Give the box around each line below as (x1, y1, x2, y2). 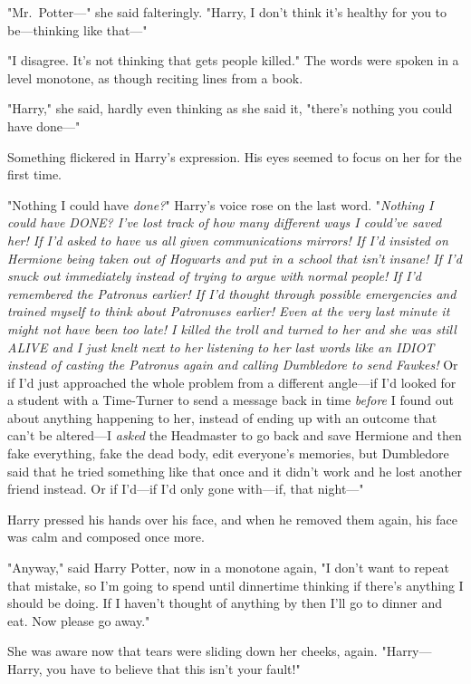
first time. (7, 165, 62, 184)
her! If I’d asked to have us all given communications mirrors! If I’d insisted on (7, 230, 448, 249)
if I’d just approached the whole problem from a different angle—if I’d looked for (7, 372, 457, 391)
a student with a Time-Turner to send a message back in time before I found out (7, 390, 454, 409)
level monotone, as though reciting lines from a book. (7, 68, 303, 87)
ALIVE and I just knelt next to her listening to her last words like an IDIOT (7, 337, 435, 356)
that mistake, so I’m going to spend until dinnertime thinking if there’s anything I (7, 575, 464, 594)
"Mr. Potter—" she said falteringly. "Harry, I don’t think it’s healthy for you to (7, 3, 447, 21)
